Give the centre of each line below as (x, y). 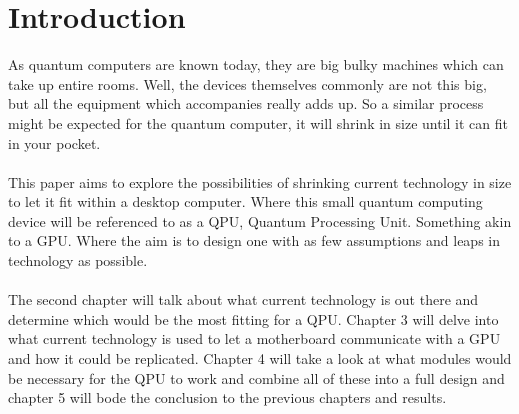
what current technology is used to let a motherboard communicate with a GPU (254, 338)
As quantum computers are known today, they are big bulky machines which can (256, 64)
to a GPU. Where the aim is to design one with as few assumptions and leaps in (254, 240)
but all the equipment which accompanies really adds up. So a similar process (246, 103)
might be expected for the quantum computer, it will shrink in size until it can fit (258, 122)
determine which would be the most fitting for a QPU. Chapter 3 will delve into (253, 318)
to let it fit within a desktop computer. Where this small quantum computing (245, 201)
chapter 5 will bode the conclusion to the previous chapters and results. (227, 397)
